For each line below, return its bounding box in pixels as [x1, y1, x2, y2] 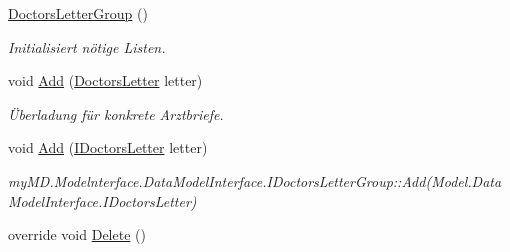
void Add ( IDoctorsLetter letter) [8, 137, 208, 158]
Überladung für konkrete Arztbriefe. [8, 103, 224, 124]
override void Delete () [8, 224, 146, 245]
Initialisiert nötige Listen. [8, 36, 166, 57]
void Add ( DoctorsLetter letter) [8, 70, 203, 91]
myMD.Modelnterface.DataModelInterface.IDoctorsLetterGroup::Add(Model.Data [8, 170, 502, 191]
